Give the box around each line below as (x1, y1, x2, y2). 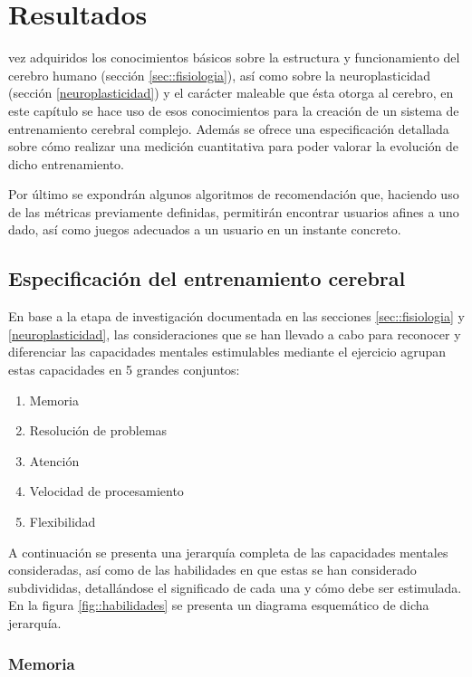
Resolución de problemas (29, 421, 168, 440)
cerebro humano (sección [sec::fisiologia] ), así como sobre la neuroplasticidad (8, 65, 431, 84)
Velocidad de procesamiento (29, 482, 184, 501)
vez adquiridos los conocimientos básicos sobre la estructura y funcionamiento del (8, 48, 460, 67)
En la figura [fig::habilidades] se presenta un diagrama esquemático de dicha (8, 596, 429, 615)
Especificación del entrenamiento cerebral (8, 264, 406, 292)
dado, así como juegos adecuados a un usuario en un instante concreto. (8, 220, 401, 239)
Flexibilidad (29, 512, 96, 531)
